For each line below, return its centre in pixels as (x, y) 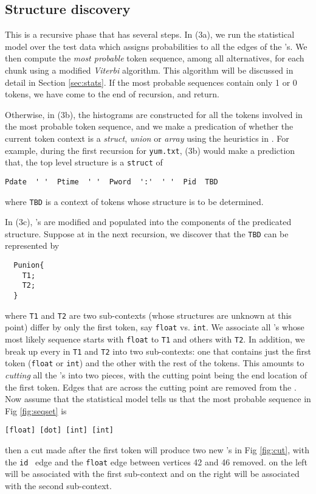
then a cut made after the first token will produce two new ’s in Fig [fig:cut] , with (157, 449)
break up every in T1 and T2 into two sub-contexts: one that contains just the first (158, 351)
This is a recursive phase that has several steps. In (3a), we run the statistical (150, 34)
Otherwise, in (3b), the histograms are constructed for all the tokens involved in (154, 114)
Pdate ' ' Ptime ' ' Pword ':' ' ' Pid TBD (112, 182)
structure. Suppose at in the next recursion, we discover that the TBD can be (147, 233)
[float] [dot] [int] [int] (59, 430)
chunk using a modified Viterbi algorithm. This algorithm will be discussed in (149, 70)
